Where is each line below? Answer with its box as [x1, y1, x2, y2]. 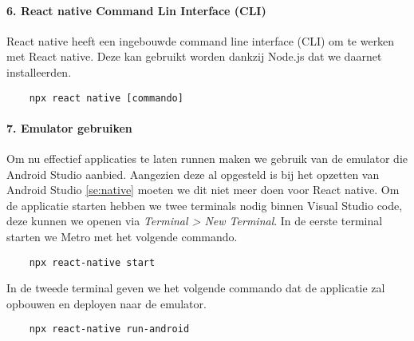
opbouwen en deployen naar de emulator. [6, 295, 207, 311]
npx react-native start [29, 256, 156, 268]
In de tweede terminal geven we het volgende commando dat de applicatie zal [6, 280, 385, 296]
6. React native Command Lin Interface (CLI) [6, 2, 266, 18]
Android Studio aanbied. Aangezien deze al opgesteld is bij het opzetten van [6, 165, 380, 182]
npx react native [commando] [29, 92, 183, 104]
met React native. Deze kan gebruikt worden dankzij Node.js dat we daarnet [6, 48, 382, 65]
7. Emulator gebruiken [6, 119, 132, 136]
